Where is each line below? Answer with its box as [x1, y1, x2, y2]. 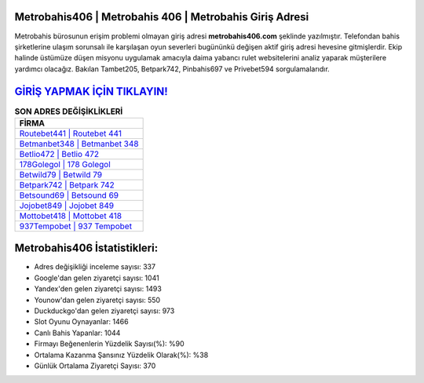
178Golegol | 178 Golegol [19, 159, 111, 170]
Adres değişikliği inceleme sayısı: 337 [34, 262, 156, 272]
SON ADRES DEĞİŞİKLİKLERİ [14, 106, 123, 117]
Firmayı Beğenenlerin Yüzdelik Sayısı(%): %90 [34, 339, 185, 348]
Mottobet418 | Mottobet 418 [19, 210, 122, 221]
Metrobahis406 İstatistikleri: [14, 242, 159, 255]
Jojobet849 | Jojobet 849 [19, 200, 114, 211]
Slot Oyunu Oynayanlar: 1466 [34, 317, 129, 326]
